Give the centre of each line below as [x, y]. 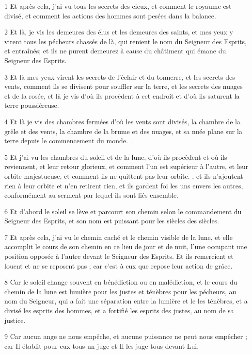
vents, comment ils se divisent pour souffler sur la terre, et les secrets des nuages [124, 86]
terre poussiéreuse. [32, 105]
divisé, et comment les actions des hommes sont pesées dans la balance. [110, 15]
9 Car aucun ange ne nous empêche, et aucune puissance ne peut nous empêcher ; [126, 336]
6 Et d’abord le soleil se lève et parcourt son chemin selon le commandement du [123, 211]
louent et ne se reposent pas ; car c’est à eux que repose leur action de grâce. [118, 265]
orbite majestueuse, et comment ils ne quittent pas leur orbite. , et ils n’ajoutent [124, 176]
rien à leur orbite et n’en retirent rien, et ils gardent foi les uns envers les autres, [124, 185]
